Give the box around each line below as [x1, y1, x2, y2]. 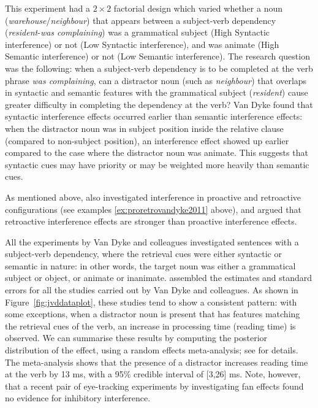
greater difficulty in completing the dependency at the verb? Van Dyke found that [5, 98, 313, 110]
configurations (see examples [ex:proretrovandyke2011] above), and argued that [5, 202, 301, 215]
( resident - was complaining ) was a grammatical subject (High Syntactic [5, 26, 270, 39]
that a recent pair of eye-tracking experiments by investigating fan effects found [5, 379, 304, 392]
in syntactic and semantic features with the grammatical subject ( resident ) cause [5, 86, 308, 99]
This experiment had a [5, 2, 90, 14]
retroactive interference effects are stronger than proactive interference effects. [5, 215, 297, 228]
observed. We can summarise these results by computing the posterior [5, 331, 268, 344]
